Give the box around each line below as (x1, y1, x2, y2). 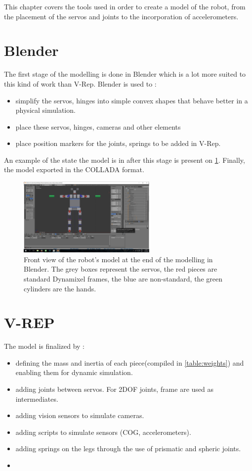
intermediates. (15, 393, 58, 404)
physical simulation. (15, 105, 76, 115)
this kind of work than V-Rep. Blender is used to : (4, 78, 157, 89)
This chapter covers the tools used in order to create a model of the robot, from (4, 1, 246, 11)
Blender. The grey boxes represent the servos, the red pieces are (24, 264, 217, 274)
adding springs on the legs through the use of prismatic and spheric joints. (15, 443, 241, 454)
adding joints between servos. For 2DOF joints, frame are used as (15, 384, 213, 394)
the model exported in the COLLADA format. (4, 164, 144, 175)
